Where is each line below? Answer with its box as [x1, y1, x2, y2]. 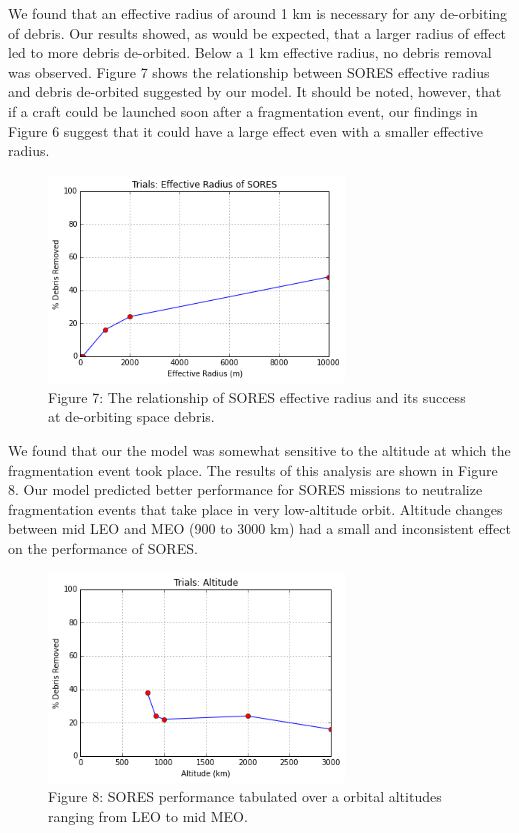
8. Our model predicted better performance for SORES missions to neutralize [8, 479, 483, 500]
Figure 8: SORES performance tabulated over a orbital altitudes [48, 786, 442, 807]
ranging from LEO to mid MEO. [48, 805, 248, 826]
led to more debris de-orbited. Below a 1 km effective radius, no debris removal [8, 42, 492, 63]
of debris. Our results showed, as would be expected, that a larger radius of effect [8, 22, 507, 43]
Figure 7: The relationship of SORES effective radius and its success [48, 386, 466, 407]
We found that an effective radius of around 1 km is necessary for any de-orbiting [8, 3, 508, 23]
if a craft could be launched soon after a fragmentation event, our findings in [8, 100, 478, 121]
